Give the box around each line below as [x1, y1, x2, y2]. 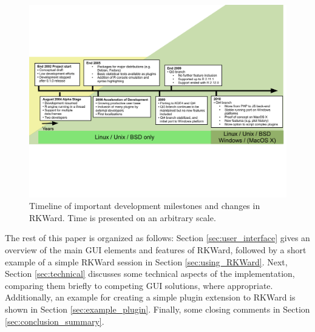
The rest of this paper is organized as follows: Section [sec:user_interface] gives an [5, 231, 310, 244]
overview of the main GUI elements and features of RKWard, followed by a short [5, 243, 307, 256]
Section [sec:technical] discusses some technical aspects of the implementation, [5, 267, 295, 280]
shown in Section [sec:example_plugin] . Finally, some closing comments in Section [5, 302, 310, 315]
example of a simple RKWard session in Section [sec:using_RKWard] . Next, [5, 255, 288, 268]
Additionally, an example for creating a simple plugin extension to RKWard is [5, 291, 296, 304]
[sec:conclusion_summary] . [5, 314, 104, 327]
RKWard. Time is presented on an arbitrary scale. [29, 211, 216, 224]
